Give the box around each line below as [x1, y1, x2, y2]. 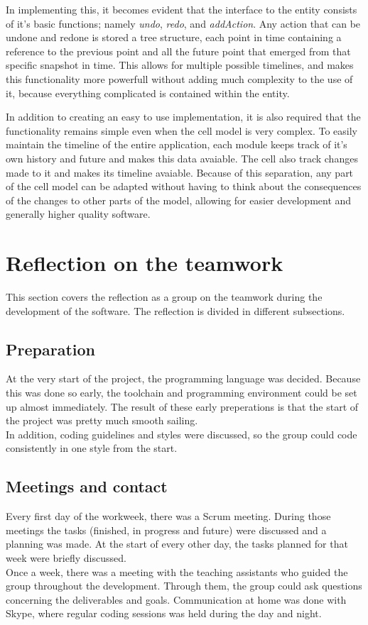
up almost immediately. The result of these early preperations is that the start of [6, 399, 359, 414]
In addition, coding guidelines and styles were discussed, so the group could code [6, 426, 357, 441]
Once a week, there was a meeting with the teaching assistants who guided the [6, 564, 348, 579]
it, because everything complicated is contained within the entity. [6, 85, 290, 100]
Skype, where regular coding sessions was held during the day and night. [6, 606, 322, 621]
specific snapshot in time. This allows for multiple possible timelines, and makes [6, 57, 354, 72]
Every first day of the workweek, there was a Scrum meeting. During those [6, 509, 331, 524]
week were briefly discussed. [6, 550, 126, 565]
